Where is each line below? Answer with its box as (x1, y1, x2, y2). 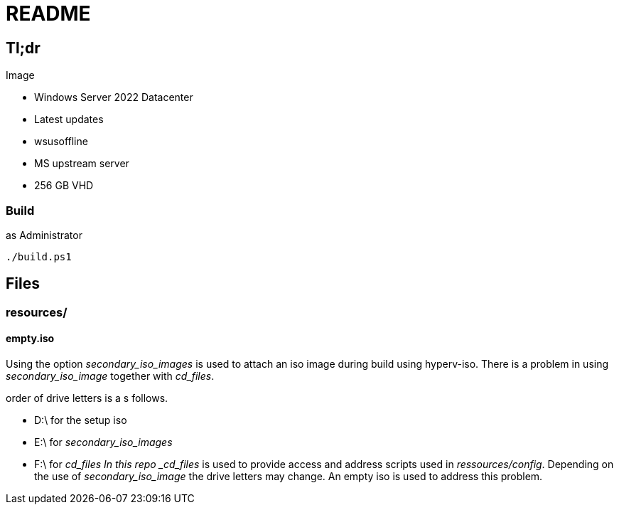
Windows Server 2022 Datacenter (34, 91, 193, 104)
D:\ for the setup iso (34, 413, 127, 426)
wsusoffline (34, 135, 88, 148)
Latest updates (34, 113, 104, 126)
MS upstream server (34, 157, 129, 170)
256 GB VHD (34, 179, 94, 192)
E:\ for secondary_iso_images (34, 435, 173, 448)
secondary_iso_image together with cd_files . (6, 369, 215, 382)
